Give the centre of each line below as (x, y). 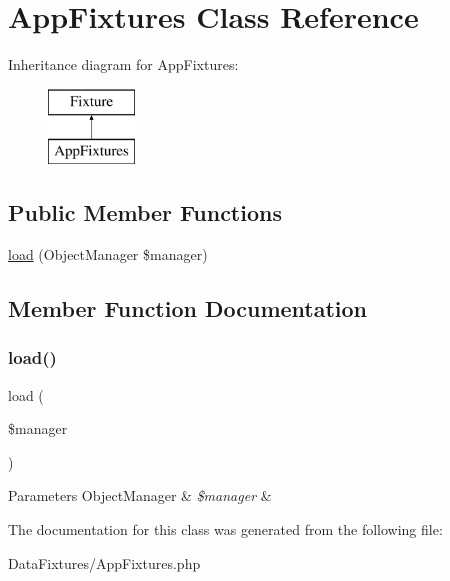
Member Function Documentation (188, 308)
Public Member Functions (145, 212)
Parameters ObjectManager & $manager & (140, 495)
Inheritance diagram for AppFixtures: (123, 64)
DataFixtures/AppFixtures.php (104, 562)
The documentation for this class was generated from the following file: (225, 529)
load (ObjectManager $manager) (108, 254)
